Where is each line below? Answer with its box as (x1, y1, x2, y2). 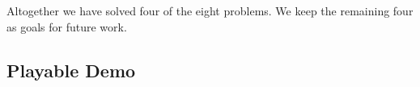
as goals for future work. (6, 18, 127, 35)
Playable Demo (6, 57, 136, 82)
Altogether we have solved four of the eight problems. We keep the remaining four (6, 2, 414, 19)
